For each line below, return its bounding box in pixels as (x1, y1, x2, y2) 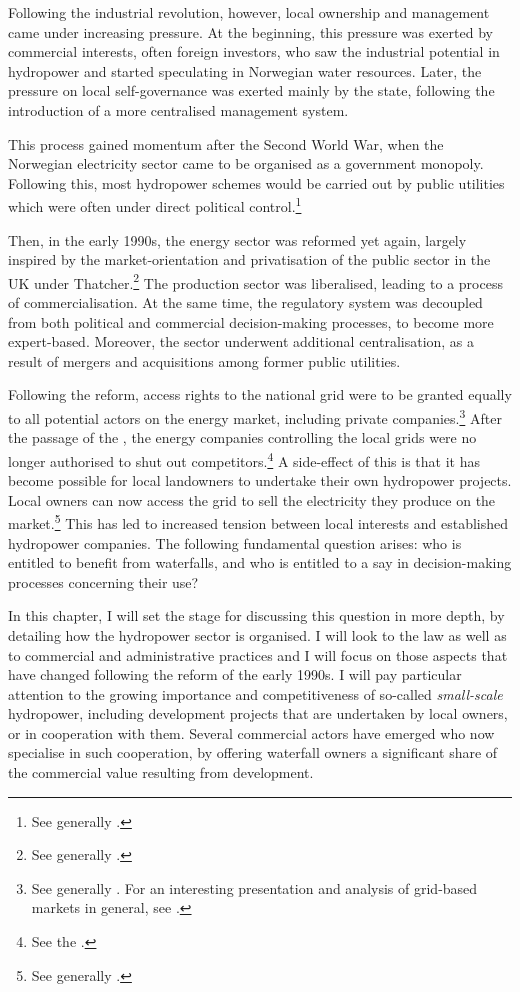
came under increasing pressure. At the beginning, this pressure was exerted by (8, 21, 493, 42)
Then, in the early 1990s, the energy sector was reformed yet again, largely (8, 229, 467, 250)
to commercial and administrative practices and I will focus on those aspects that (8, 644, 508, 665)
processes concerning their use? (8, 571, 199, 592)
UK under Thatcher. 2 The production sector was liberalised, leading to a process (8, 269, 503, 293)
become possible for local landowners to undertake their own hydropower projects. (8, 470, 512, 491)
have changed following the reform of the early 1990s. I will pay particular (8, 664, 462, 685)
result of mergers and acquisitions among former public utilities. (8, 350, 401, 371)
